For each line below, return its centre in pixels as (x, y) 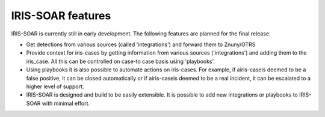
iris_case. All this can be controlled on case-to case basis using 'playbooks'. (121, 61)
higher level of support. (55, 86)
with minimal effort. (66, 103)
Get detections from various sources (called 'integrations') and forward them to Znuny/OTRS (141, 44)
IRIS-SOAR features (61, 16)
